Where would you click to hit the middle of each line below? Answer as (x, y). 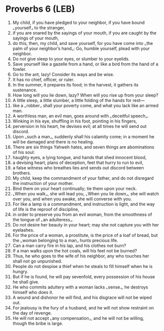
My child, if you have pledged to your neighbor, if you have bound (79, 22)
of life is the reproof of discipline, (46, 209)
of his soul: (24, 152)
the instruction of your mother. (43, 183)
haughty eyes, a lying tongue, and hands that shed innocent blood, (80, 157)
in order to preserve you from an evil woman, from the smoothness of (82, 214)
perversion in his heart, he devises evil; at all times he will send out (80, 126)
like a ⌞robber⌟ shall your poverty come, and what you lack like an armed (85, 105)
